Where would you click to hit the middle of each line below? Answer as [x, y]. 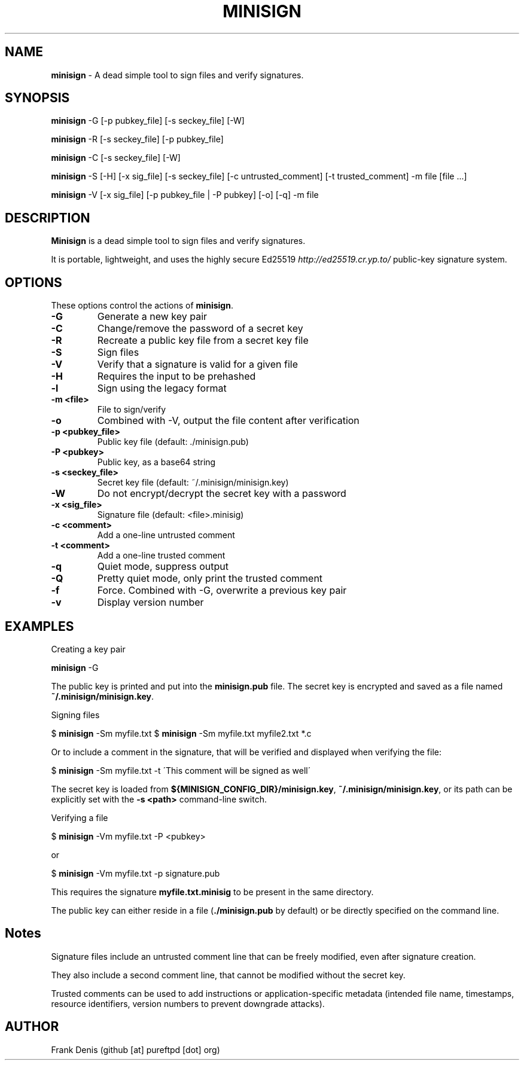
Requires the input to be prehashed [176, 376]
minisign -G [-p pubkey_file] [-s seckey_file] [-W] [148, 121]
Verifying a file [80, 817]
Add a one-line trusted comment [161, 556]
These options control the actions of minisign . [142, 306]
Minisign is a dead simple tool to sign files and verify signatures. [178, 241]
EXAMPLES [39, 626]
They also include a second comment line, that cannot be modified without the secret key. [228, 975]
